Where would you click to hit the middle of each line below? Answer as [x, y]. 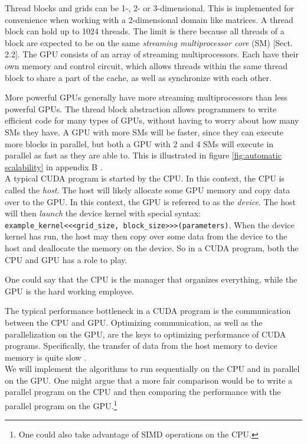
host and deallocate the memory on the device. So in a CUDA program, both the [152, 247]
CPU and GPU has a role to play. [66, 259]
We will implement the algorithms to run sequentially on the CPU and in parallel [152, 369]
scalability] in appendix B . [54, 166]
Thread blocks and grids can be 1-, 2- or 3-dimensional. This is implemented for [149, 8]
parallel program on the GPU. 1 [61, 405]
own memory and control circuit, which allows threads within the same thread [146, 65]
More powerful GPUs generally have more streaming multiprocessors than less [146, 97]
